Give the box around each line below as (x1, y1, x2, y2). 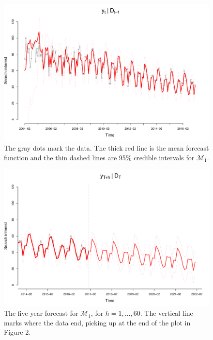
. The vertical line (140, 308, 193, 318)
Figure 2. (4, 327, 31, 337)
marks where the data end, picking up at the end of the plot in (4, 317, 191, 327)
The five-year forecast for (4, 308, 78, 318)
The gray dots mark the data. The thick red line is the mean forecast (4, 142, 209, 153)
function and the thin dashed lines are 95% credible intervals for (4, 152, 195, 162)
